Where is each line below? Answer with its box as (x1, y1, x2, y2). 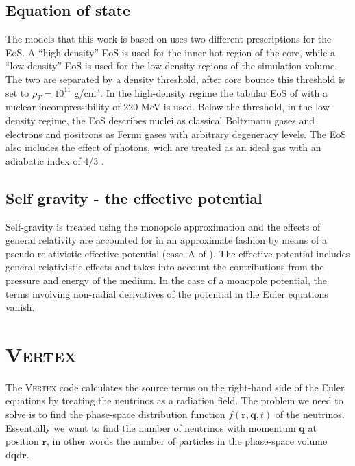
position (5, 434, 39, 448)
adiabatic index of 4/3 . (5, 153, 104, 167)
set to (5, 85, 29, 100)
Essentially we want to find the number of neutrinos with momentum (5, 420, 296, 434)
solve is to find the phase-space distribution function (5, 407, 225, 421)
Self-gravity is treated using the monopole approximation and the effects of (5, 219, 321, 233)
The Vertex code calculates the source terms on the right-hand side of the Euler (5, 380, 345, 394)
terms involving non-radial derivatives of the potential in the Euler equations (5, 286, 328, 301)
